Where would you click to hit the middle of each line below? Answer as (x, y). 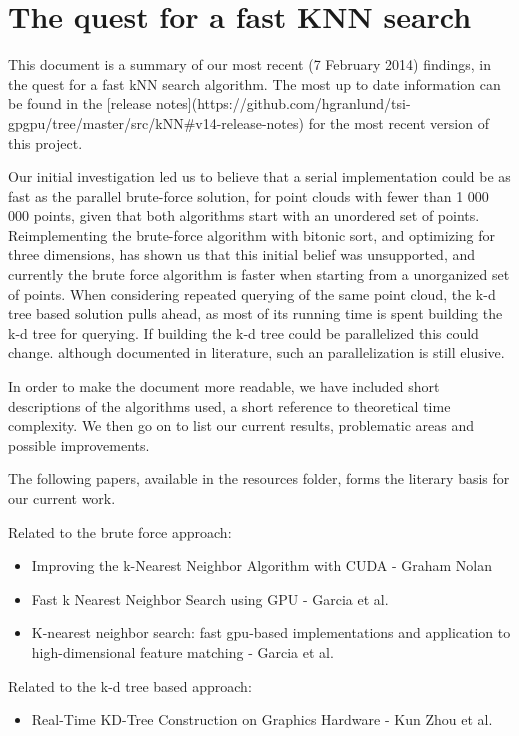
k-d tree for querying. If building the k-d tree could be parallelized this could (243, 332)
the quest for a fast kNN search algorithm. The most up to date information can (254, 83)
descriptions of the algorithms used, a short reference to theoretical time (229, 405)
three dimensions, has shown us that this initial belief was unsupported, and (242, 254)
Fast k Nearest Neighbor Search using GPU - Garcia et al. (210, 598)
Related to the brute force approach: (120, 531)
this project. (45, 142)
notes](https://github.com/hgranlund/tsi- (283, 103)
